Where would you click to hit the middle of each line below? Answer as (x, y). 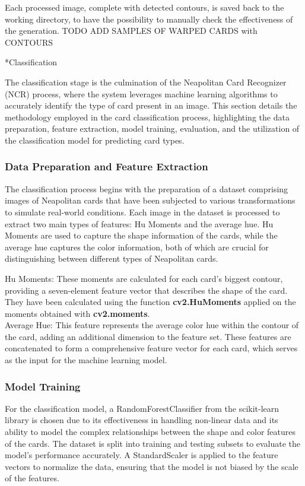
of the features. (32, 478)
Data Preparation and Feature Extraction (107, 166)
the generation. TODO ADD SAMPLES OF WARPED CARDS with (131, 31)
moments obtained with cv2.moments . (77, 313)
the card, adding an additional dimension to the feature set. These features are (148, 336)
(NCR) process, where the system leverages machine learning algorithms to (141, 93)
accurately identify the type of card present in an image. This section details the (151, 105)
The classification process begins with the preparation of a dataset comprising (147, 188)
